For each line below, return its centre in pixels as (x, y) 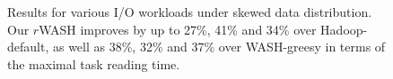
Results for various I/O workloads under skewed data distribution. (190, 12)
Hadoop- (344, 29)
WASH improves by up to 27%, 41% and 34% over (178, 29)
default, (28, 47)
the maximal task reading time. (94, 63)
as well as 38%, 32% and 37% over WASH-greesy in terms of (219, 47)
